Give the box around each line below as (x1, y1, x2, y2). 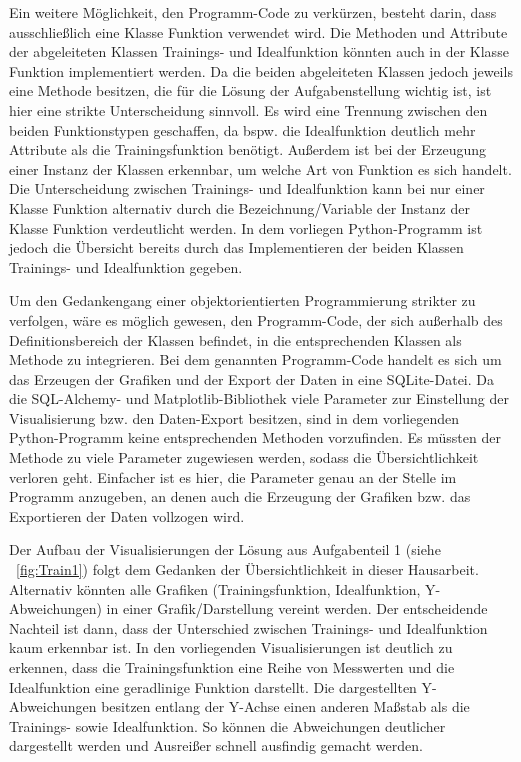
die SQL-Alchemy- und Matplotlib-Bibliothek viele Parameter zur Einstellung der (9, 388, 509, 409)
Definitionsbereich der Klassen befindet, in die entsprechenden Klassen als (9, 329, 462, 350)
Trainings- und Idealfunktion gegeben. (9, 256, 243, 277)
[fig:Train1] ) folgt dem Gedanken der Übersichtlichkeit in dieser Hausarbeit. (16, 559, 479, 580)
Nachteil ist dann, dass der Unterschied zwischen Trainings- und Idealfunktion (9, 617, 488, 638)
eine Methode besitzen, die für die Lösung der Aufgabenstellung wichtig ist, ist (9, 80, 492, 101)
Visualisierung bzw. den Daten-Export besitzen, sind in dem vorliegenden (9, 407, 460, 428)
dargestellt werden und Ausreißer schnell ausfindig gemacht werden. (9, 735, 423, 756)
